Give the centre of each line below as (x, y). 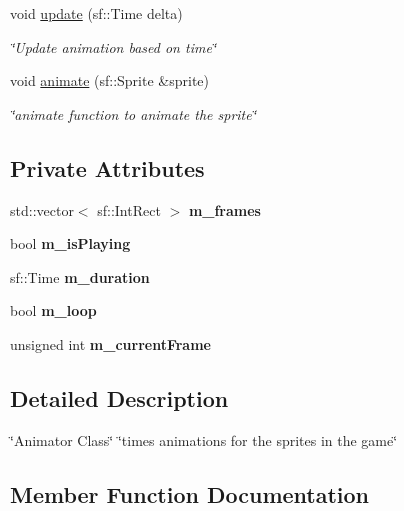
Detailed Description (119, 397)
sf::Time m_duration (80, 276)
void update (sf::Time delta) (96, 13)
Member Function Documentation (190, 493)
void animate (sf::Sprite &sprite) (109, 80)
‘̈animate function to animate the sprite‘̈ (133, 113)
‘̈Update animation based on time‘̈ (113, 46)
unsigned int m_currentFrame (110, 343)
